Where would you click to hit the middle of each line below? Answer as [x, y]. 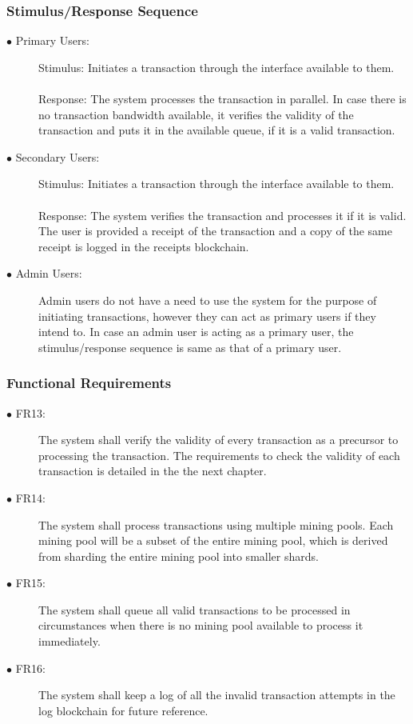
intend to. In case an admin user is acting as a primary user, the [196, 332]
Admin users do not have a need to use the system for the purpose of [208, 300]
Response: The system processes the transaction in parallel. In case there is [222, 98]
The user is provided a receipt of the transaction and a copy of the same [215, 231]
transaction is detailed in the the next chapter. [153, 471]
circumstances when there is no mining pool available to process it [201, 625]
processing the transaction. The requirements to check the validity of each [219, 455]
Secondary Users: [58, 156]
